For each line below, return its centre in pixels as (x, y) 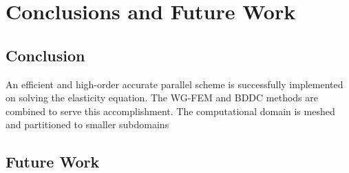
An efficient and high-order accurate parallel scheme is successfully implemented (174, 84)
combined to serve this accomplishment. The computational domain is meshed (170, 111)
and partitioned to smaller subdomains (87, 124)
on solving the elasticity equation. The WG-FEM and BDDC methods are (162, 98)
